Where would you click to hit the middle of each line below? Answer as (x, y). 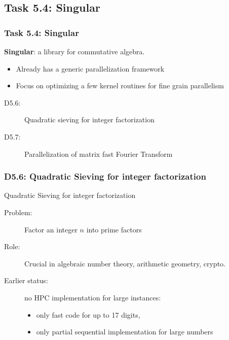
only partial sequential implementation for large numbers (125, 332)
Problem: (18, 212)
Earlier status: (26, 280)
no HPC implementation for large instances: (93, 297)
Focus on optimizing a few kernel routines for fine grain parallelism (120, 86)
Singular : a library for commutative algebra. (74, 51)
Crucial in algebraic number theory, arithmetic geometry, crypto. (125, 263)
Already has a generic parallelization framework (90, 68)
